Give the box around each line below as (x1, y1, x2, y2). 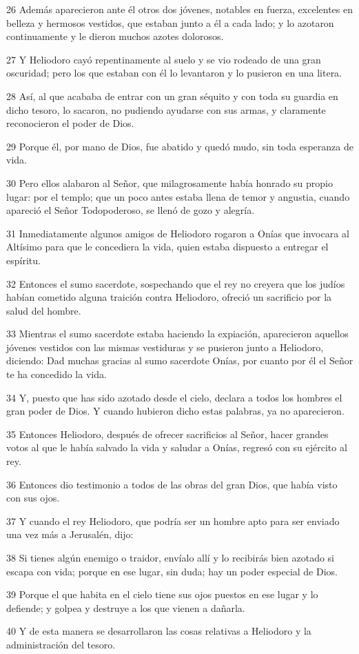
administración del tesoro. (6, 637, 116, 651)
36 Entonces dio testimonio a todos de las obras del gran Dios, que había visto (6, 477, 338, 491)
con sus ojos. (6, 490, 60, 505)
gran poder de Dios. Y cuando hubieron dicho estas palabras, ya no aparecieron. (6, 404, 345, 418)
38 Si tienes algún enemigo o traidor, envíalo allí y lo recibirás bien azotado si (6, 551, 334, 564)
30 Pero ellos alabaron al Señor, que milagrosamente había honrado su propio (6, 175, 333, 190)
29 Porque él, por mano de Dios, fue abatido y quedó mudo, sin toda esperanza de (6, 139, 353, 153)
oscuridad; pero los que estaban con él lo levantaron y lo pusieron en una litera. (6, 66, 342, 80)
